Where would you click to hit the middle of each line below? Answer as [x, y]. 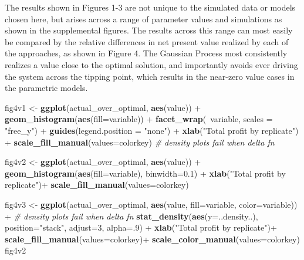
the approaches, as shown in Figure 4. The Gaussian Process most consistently [146, 53]
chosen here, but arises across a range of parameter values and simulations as [143, 18]
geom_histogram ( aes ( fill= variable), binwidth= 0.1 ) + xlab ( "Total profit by [145, 173]
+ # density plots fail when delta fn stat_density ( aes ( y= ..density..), [131, 216]
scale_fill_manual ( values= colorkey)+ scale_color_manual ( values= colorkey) [152, 239]
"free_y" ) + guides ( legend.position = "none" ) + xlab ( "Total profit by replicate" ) [152, 130]
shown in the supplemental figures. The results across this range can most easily [149, 30]
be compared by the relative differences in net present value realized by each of [147, 41]
